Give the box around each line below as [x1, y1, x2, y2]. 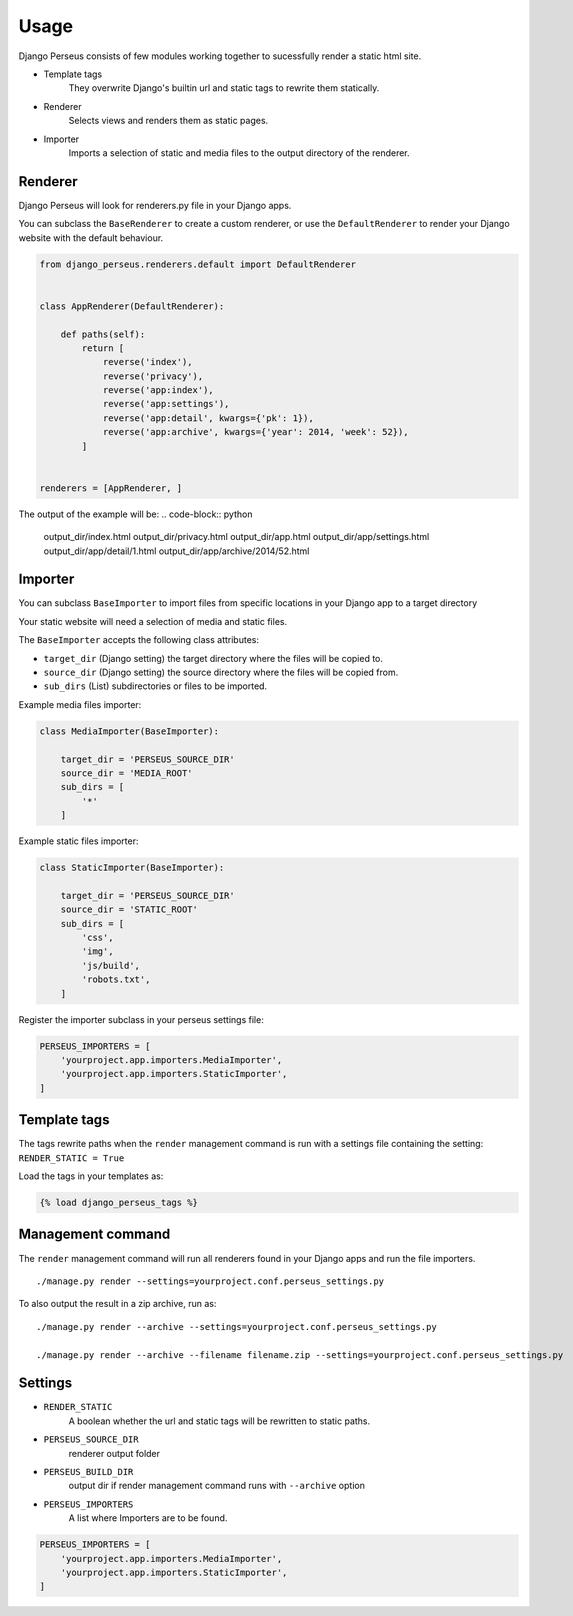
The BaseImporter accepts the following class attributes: [18, 634, 260, 646]
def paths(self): [60, 328, 146, 340]
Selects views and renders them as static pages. [68, 115, 269, 127]
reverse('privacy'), [102, 370, 204, 382]
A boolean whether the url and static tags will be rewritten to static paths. [68, 1415, 371, 1427]
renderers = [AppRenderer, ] [39, 482, 183, 494]
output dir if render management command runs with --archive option [68, 1480, 365, 1492]
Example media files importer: [18, 698, 142, 710]
